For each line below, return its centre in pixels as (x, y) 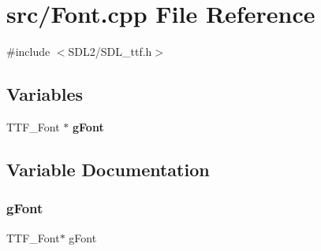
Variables (45, 94)
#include (28, 52)
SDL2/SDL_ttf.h (110, 52)
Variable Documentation (108, 169)
